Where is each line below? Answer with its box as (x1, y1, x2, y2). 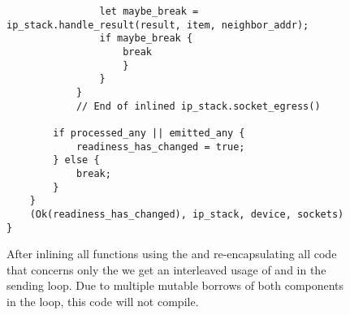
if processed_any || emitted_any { (53, 127, 245, 139)
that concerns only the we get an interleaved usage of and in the (6, 261, 326, 278)
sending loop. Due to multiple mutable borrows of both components (6, 277, 344, 294)
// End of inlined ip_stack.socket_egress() (76, 100, 321, 112)
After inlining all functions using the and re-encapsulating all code (6, 245, 337, 262)
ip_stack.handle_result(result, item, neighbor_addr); (6, 19, 309, 31)
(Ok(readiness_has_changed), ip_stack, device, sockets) (29, 208, 344, 220)
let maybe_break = (99, 6, 199, 17)
